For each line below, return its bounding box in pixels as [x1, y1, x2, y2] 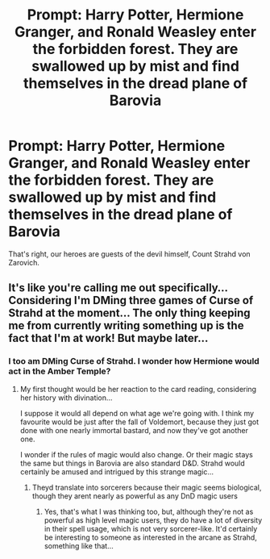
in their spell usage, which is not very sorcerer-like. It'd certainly [44, 524, 258, 533]
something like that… [44, 540, 114, 550]
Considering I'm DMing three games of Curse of [8, 294, 254, 307]
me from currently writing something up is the [8, 319, 244, 332]
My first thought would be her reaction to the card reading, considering [19, 384, 256, 394]
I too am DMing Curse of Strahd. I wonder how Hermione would [8, 356, 260, 367]
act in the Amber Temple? [8, 365, 111, 377]
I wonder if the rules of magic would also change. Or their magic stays [19, 449, 254, 459]
